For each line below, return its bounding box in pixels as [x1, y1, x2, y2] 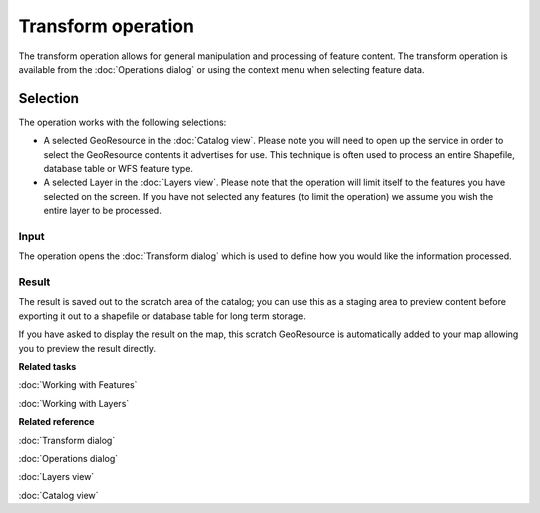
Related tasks [18, 361, 77, 373]
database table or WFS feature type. [43, 163, 194, 175]
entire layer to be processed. [43, 205, 162, 217]
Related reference [18, 416, 95, 428]
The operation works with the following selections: [18, 116, 227, 128]
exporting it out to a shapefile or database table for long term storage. [18, 310, 307, 322]
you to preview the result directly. [18, 342, 157, 354]
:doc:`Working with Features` [18, 379, 138, 391]
